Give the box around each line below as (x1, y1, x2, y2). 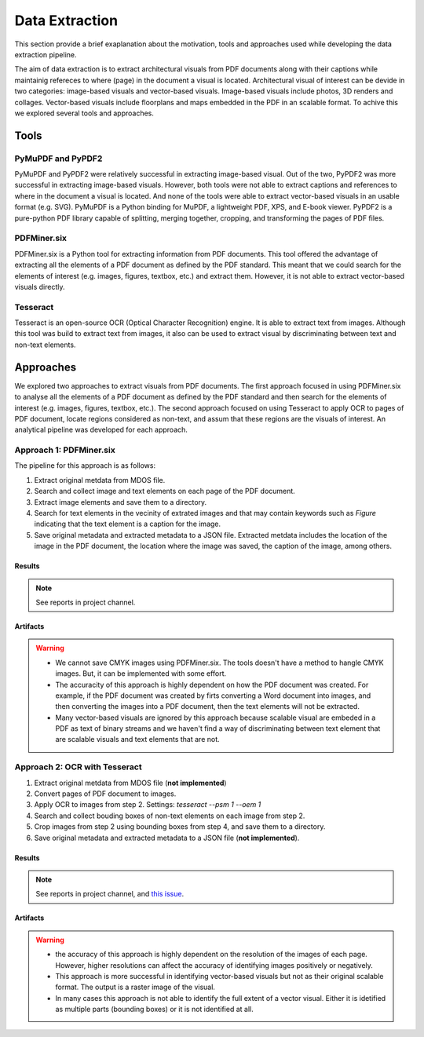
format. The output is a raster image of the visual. (55, 982, 216, 992)
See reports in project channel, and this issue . (35, 889, 185, 899)
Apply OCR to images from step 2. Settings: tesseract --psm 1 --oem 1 (34, 800, 261, 809)
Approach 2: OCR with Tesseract (14, 761, 142, 772)
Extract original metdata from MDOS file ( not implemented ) (34, 778, 227, 787)
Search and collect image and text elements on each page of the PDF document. (34, 487, 296, 496)
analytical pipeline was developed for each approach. (14, 425, 188, 435)
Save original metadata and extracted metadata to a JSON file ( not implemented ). (34, 833, 300, 842)
